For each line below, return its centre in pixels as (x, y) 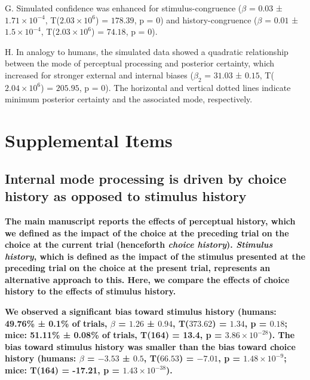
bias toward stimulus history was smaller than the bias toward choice (150, 346)
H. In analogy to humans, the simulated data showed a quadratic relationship (147, 51)
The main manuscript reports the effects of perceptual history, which (150, 221)
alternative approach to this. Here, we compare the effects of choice (147, 279)
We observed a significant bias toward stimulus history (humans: (141, 311)
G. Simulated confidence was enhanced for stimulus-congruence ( (123, 8)
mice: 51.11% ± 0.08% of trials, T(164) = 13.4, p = (113, 335)
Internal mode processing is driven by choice (146, 178)
